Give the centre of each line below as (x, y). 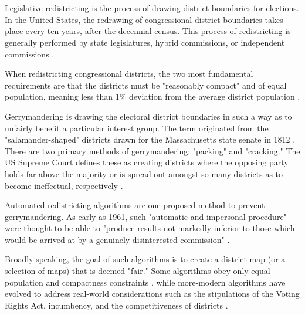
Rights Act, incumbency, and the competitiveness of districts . (116, 305)
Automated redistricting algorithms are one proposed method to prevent (135, 205)
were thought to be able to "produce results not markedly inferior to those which (150, 228)
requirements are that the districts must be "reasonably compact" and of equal (146, 85)
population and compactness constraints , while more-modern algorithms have (145, 282)
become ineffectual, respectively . (64, 185)
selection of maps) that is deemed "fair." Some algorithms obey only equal (138, 271)
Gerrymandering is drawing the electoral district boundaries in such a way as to (148, 116)
